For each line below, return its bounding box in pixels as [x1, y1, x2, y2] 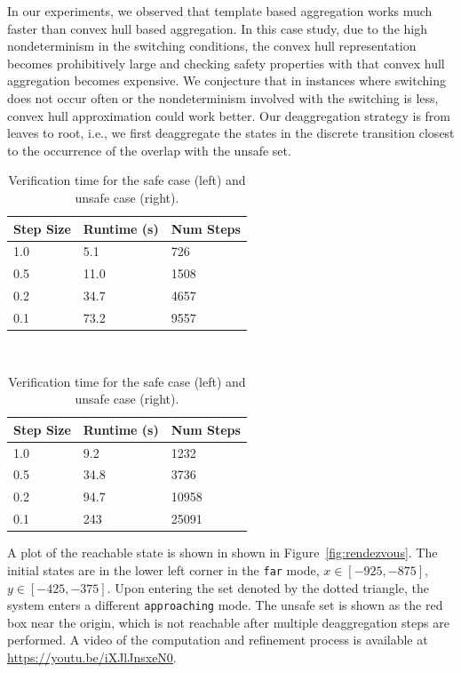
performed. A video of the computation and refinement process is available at [7, 630, 428, 649]
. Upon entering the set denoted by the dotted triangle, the [107, 578, 429, 597]
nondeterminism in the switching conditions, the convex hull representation [7, 36, 417, 55]
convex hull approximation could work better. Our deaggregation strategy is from [7, 106, 451, 124]
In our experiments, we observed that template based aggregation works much [7, 2, 433, 20]
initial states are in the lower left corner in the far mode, [7, 560, 320, 579]
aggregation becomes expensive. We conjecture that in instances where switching [7, 71, 446, 90]
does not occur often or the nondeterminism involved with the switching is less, [7, 88, 439, 107]
